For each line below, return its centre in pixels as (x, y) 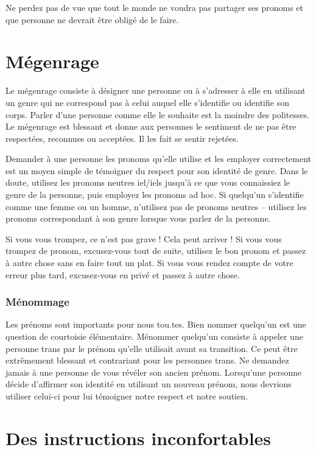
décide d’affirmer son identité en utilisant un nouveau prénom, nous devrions (149, 384)
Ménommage (37, 302)
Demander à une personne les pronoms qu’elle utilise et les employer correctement (159, 159)
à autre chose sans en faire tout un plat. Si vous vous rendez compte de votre (149, 263)
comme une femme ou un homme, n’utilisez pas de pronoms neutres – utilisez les (156, 206)
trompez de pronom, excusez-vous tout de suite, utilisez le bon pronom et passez (156, 251)
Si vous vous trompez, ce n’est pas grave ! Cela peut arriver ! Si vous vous (144, 238)
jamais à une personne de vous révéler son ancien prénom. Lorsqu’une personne (154, 372)
